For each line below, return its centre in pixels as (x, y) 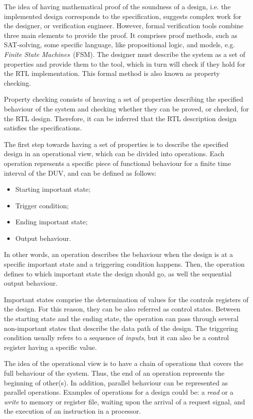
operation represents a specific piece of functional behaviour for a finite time (117, 163)
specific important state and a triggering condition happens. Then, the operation (124, 264)
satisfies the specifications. (43, 128)
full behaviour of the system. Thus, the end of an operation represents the (114, 373)
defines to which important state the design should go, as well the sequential (118, 273)
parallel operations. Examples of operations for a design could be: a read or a (119, 392)
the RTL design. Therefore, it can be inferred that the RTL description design (120, 118)
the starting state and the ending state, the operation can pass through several (121, 319)
